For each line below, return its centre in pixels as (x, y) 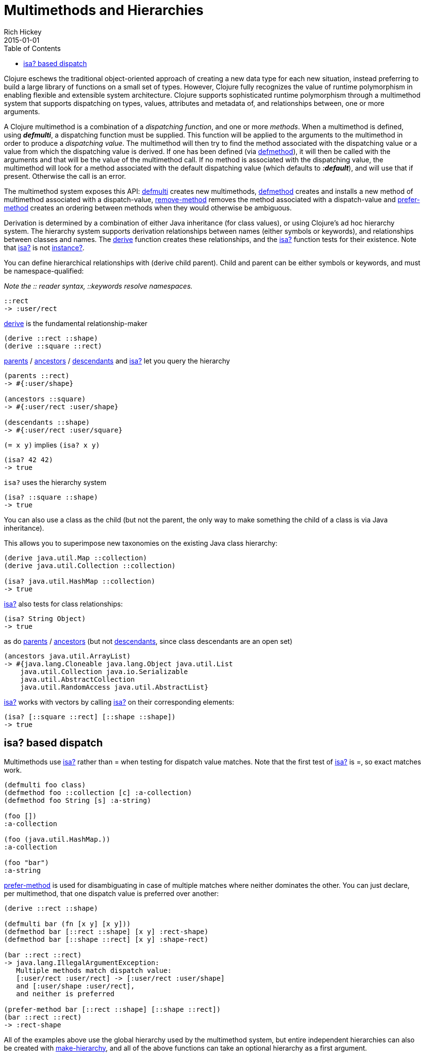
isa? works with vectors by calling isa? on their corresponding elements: (119, 702)
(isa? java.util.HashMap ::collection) (80, 581)
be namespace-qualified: (44, 271)
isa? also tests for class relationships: (63, 604)
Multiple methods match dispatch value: (94, 970)
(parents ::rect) (37, 375)
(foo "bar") (26, 862)
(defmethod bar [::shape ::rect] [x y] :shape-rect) (106, 939)
